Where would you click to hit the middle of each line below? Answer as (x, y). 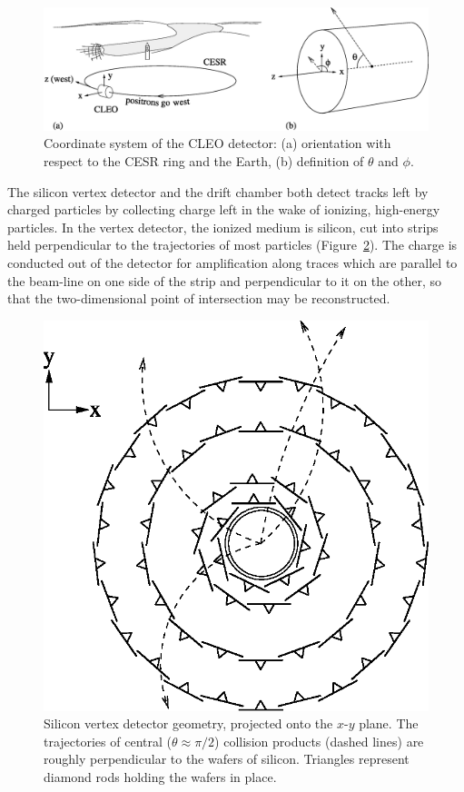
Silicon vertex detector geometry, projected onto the (188, 723)
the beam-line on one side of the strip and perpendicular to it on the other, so (224, 280)
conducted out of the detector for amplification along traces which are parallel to (232, 262)
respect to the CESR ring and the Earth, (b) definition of (204, 161)
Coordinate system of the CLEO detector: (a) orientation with (217, 143)
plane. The (389, 723)
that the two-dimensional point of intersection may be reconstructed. (199, 298)
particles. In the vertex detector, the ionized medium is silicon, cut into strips (223, 227)
